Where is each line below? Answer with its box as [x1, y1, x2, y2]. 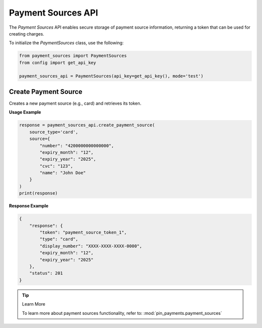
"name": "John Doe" [39, 170, 86, 176]
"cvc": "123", [39, 163, 73, 169]
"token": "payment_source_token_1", [39, 230, 127, 236]
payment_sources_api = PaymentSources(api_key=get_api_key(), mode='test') [19, 73, 204, 79]
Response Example [9, 203, 49, 209]
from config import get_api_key [19, 60, 97, 65]
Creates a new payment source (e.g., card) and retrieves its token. [9, 100, 142, 106]
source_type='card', [29, 129, 79, 135]
